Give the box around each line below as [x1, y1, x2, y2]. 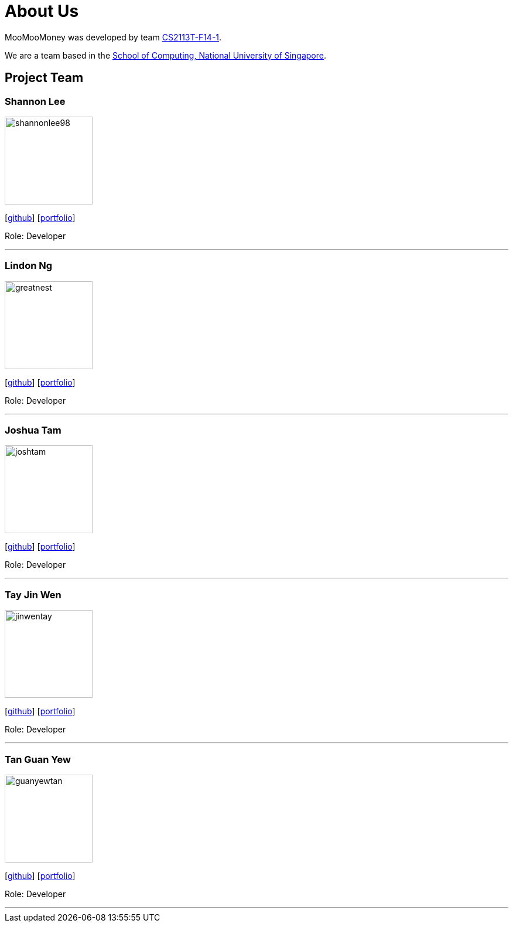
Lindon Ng [5, 260, 53, 272]
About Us [5, 1, 79, 21]
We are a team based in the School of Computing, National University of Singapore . [5, 50, 327, 60]
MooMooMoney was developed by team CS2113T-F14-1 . [5, 32, 222, 42]
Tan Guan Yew [5, 753, 71, 765]
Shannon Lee [5, 95, 66, 107]
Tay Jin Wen [5, 588, 61, 601]
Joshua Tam [5, 424, 61, 437]
